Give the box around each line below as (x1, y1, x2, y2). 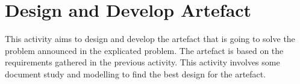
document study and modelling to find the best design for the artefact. (5, 67, 266, 80)
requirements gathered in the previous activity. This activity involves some (5, 56, 280, 68)
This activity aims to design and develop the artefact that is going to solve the (5, 32, 295, 45)
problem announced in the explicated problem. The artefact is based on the (5, 44, 284, 56)
